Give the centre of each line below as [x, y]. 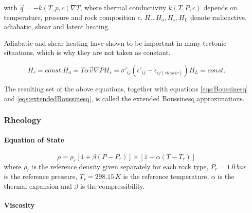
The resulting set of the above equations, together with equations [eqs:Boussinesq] [126, 88]
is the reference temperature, [166, 176]
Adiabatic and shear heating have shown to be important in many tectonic [115, 43]
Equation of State [34, 139]
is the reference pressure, [41, 176]
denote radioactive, [219, 17]
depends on [220, 7]
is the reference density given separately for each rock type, [120, 166]
